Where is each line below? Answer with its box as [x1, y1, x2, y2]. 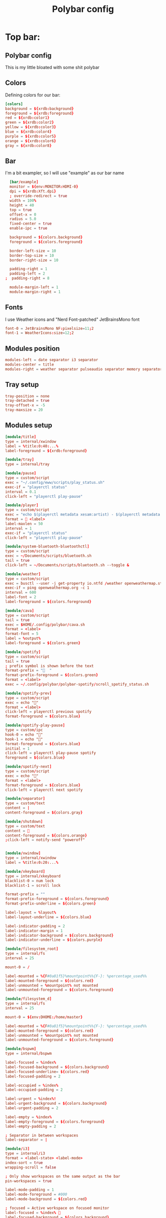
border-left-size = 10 [9, 248, 56, 253]
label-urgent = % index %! [5, 1096, 56, 1101]
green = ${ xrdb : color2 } [5, 120, 54, 125]
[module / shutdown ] [5, 819, 43, 824]
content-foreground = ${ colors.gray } [5, 810, 83, 815]
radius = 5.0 [9, 217, 37, 222]
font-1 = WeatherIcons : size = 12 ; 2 [5, 330, 74, 336]
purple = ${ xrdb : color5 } [5, 134, 56, 139]
